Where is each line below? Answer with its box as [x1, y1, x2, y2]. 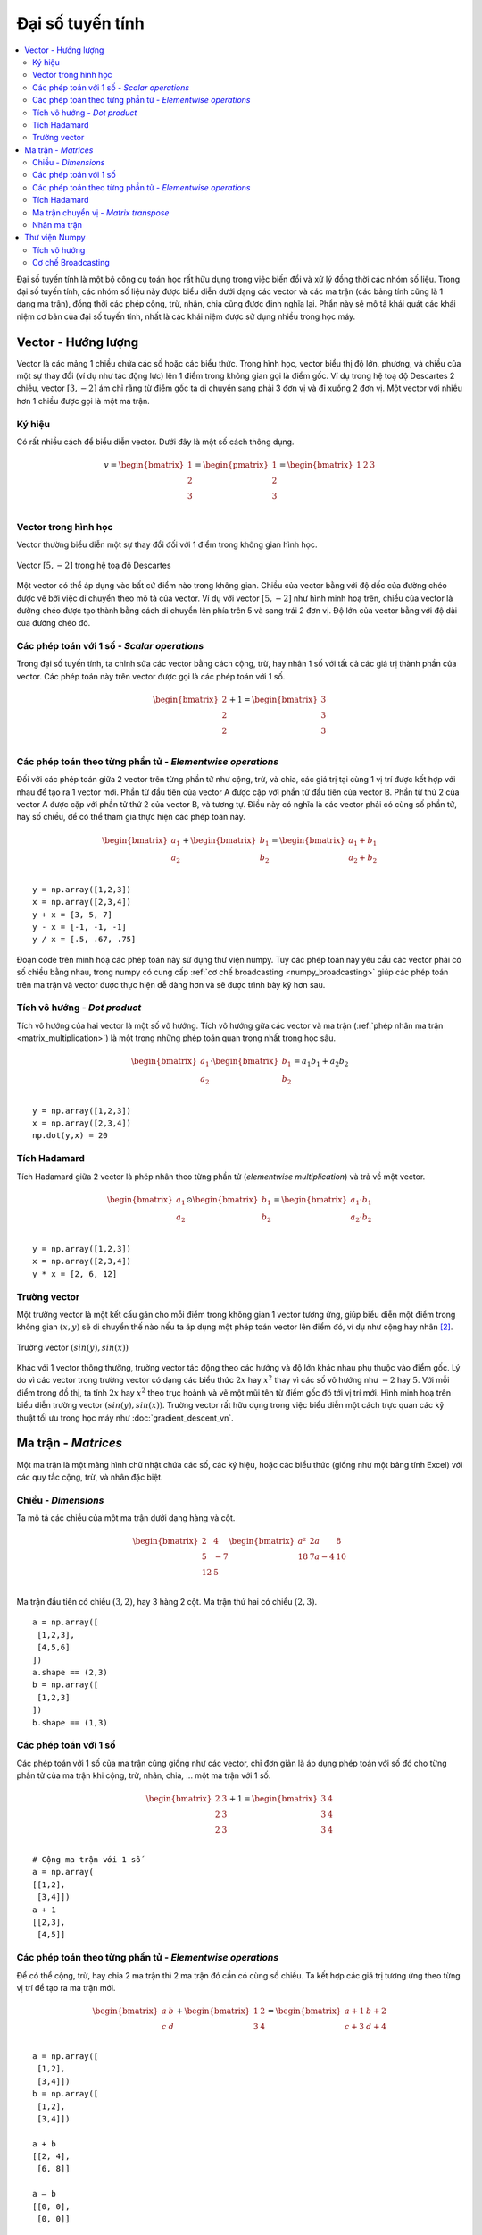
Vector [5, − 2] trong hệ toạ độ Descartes [16, 560, 171, 570]
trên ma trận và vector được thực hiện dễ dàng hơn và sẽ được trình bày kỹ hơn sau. [16, 979, 326, 990]
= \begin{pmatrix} [195, 460, 270, 470]
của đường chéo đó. [16, 618, 91, 628]
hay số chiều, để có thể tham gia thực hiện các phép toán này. [16, 812, 245, 822]
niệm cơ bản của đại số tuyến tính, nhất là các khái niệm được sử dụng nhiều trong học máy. [16, 311, 356, 322]
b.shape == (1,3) [32, 1717, 108, 1727]
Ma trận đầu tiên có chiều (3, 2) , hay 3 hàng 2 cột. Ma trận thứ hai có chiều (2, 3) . [16, 1597, 318, 1607]
